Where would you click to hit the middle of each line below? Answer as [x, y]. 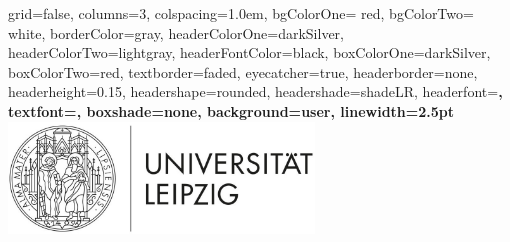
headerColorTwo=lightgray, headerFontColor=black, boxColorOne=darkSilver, [249, 52]
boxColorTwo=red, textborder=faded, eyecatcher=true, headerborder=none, [243, 71]
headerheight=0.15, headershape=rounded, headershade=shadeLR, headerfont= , [255, 91]
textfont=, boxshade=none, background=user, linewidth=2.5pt [231, 110]
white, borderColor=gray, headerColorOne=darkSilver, [176, 32]
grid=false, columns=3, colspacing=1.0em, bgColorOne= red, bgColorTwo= [241, 13]
